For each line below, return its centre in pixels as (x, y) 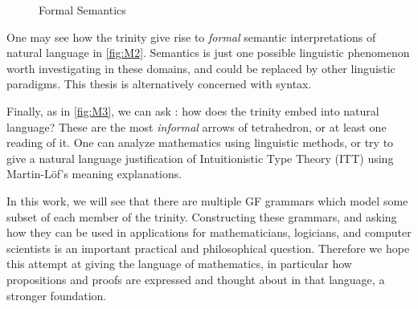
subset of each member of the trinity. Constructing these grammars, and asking (202, 216)
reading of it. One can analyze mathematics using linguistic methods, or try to (200, 142)
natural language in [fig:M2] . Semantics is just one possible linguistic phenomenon (208, 53)
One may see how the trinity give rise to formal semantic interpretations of (191, 37)
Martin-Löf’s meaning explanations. (94, 174)
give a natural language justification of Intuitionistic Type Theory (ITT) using (200, 158)
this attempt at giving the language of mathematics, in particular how (179, 264)
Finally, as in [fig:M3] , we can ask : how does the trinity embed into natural (193, 110)
